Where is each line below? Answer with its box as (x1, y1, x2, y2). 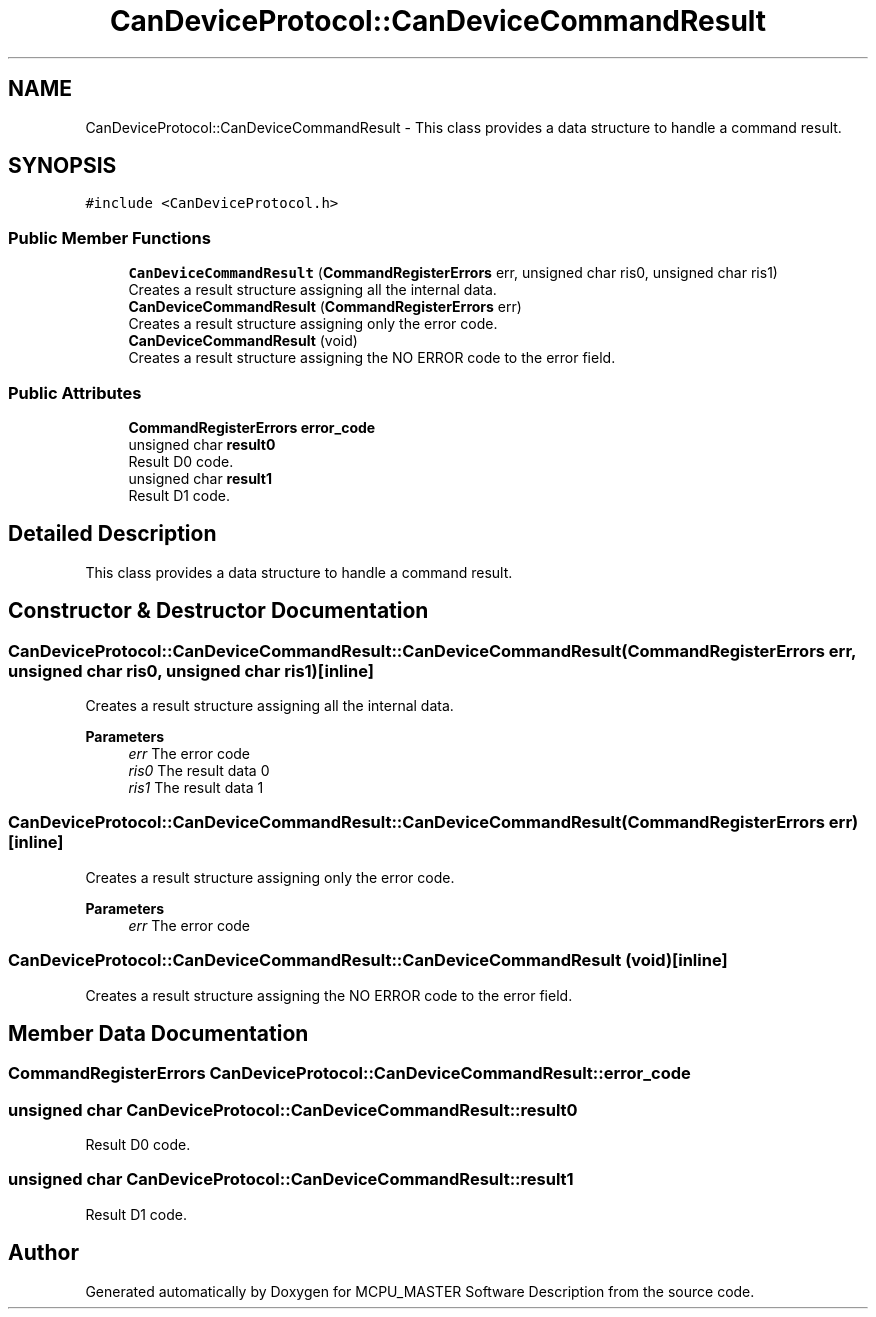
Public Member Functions (8, 227, 211, 248)
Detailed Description (8, 521, 217, 547)
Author (8, 1240, 79, 1266)
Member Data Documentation (8, 1020, 309, 1046)
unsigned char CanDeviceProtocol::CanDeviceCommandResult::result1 (8, 1169, 574, 1190)
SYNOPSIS (8, 153, 117, 179)
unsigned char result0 (128, 435, 276, 453)
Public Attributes (8, 382, 142, 403)
